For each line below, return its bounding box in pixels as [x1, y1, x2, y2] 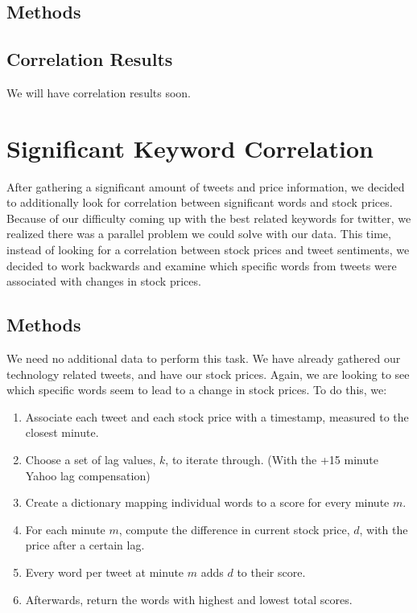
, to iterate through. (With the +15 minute [165, 451, 378, 468]
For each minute [25, 520, 105, 537]
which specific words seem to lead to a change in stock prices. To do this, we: [6, 381, 387, 398]
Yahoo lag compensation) [25, 467, 151, 483]
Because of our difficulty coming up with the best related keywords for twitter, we [6, 209, 411, 226]
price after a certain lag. [25, 537, 145, 553]
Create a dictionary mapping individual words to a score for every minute [25, 494, 390, 511]
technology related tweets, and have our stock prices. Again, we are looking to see [6, 365, 410, 382]
